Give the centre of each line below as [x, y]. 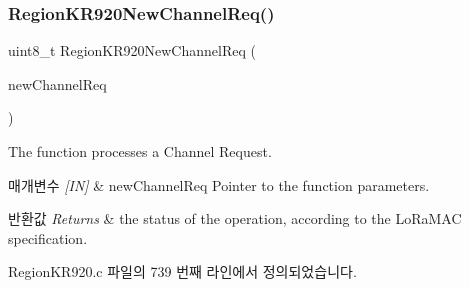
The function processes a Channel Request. [140, 151]
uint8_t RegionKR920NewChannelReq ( [132, 50]
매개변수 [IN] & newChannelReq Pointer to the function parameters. [219, 184]
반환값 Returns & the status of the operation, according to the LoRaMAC [235, 218]
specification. [48, 237]
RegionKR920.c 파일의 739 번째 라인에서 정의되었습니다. [182, 271]
